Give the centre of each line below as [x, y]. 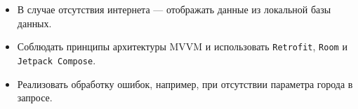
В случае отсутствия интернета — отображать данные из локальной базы [174, 9]
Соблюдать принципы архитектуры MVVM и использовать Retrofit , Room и [182, 46]
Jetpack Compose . [57, 60]
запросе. [35, 97]
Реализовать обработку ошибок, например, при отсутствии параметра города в [185, 83]
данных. [34, 23]
